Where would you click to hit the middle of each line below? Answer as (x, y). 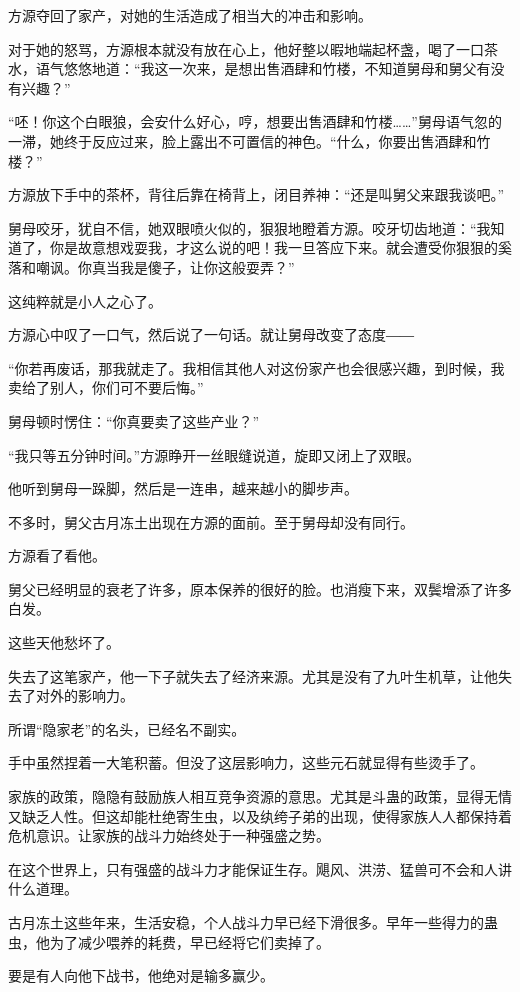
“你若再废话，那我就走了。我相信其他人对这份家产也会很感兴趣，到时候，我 (256, 367)
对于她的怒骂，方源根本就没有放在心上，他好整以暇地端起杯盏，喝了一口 (246, 48)
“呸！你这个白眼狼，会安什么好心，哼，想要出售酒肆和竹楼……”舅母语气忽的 (255, 121)
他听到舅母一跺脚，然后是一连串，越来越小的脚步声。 (183, 488)
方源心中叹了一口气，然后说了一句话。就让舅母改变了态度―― (211, 334)
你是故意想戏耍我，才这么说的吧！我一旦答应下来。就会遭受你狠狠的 (273, 247)
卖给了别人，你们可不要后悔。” (106, 387)
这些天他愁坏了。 (64, 642)
